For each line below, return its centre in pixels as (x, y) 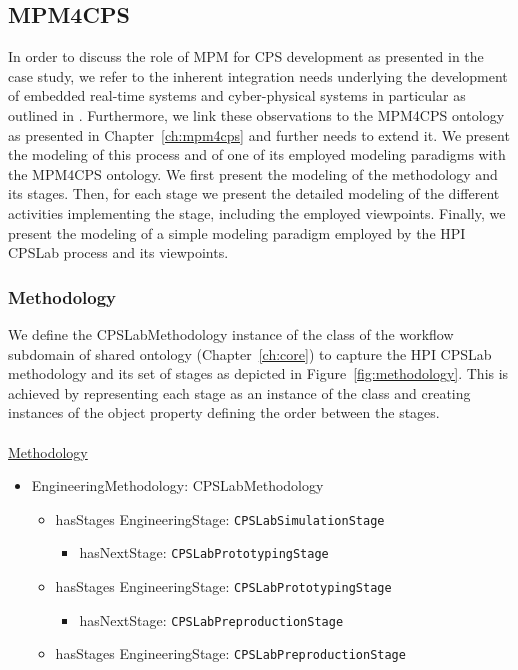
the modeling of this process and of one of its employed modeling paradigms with (257, 154)
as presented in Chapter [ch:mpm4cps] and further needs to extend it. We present (259, 134)
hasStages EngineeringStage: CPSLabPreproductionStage (230, 653)
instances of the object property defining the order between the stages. (224, 412)
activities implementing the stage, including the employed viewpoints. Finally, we (257, 212)
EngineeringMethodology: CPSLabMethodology (177, 485)
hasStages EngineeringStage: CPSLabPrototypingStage (223, 586)
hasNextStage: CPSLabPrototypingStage (204, 552)
